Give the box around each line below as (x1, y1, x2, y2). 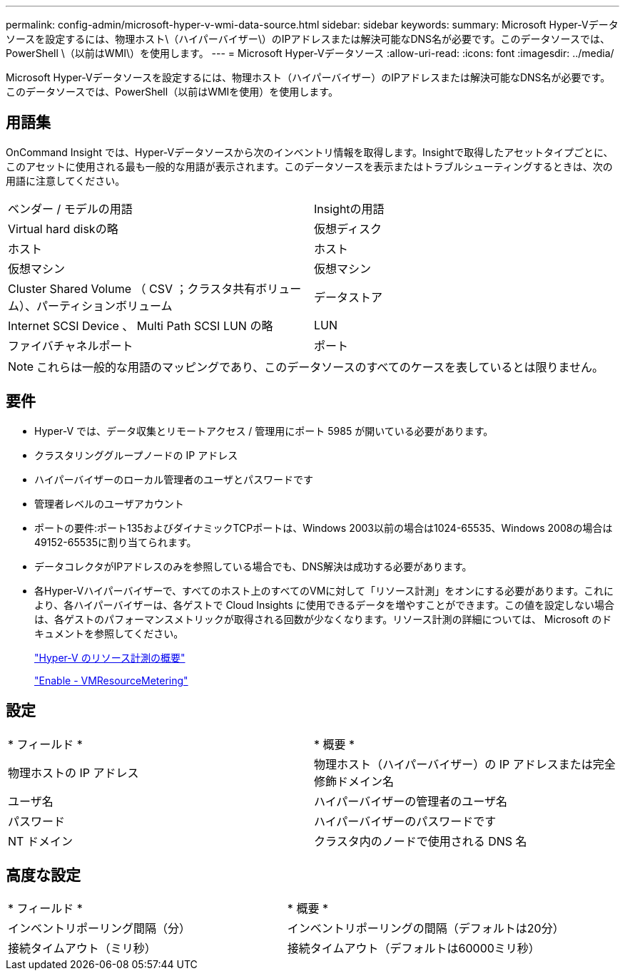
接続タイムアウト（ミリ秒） (8, 941, 156, 956)
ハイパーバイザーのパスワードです (314, 813, 497, 828)
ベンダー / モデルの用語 (8, 201, 133, 216)
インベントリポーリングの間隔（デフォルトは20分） (287, 921, 564, 936)
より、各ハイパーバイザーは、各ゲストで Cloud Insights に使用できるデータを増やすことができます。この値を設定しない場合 (34, 598, 614, 611)
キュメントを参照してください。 (34, 627, 184, 639)
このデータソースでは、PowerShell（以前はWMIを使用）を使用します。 (6, 86, 338, 98)
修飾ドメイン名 (314, 774, 395, 788)
